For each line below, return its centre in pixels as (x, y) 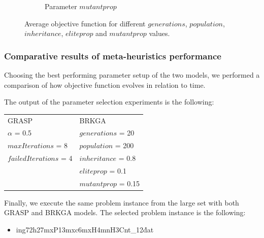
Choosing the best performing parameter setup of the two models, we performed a (132, 75)
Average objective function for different (85, 23)
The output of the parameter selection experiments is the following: (109, 102)
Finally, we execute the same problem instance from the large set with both (122, 202)
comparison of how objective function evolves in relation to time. (105, 84)
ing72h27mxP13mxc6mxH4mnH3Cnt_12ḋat (85, 230)
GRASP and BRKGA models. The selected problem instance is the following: (125, 212)
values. (159, 33)
